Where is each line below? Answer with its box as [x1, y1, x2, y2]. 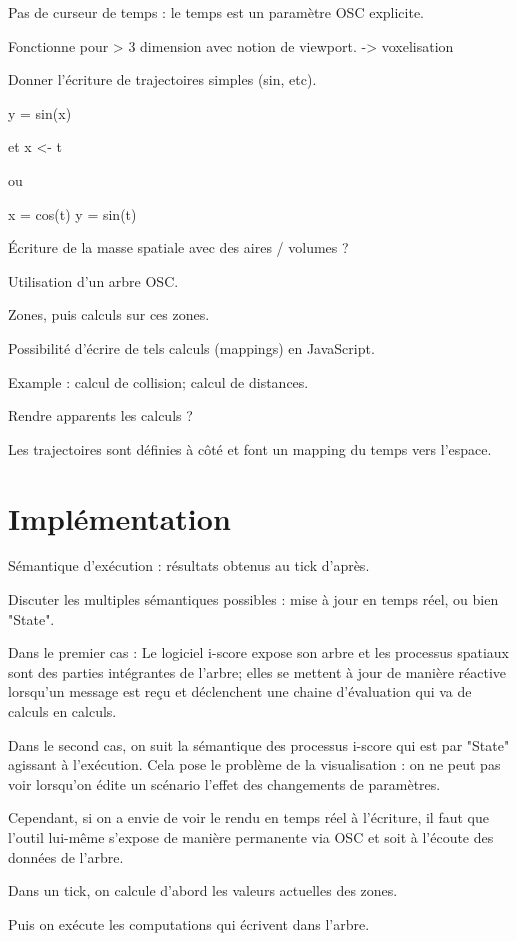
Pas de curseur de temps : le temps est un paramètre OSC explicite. [8, 2, 425, 22]
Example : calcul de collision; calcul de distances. [8, 371, 309, 392]
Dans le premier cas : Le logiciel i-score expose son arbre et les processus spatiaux [8, 642, 510, 663]
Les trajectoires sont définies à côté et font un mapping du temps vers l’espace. [8, 438, 492, 459]
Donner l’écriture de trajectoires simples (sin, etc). [8, 69, 317, 90]
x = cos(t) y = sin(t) [8, 203, 137, 224]
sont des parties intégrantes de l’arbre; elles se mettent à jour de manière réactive [8, 661, 507, 682]
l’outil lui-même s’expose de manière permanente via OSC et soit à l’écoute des [8, 826, 494, 847]
